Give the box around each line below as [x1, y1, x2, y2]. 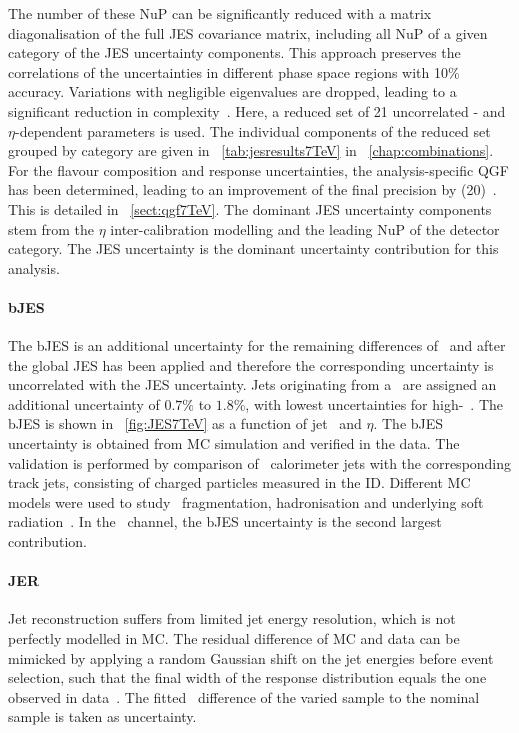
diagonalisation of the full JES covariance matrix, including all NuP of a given [8, 22, 488, 43]
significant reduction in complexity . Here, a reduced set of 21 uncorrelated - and [8, 100, 506, 121]
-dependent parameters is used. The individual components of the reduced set [14, 120, 491, 141]
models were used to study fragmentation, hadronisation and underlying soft [8, 491, 484, 512]
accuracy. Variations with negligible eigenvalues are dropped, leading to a [8, 81, 457, 102]
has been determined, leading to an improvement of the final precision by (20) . [8, 179, 497, 200]
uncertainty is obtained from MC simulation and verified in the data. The [8, 433, 460, 454]
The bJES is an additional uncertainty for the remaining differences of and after [8, 335, 506, 356]
